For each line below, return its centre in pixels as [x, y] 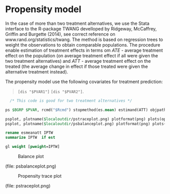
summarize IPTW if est [30, 138]
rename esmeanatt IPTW [29, 133]
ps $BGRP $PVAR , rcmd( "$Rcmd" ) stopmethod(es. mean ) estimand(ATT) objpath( [87, 110]
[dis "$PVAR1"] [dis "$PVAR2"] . [51, 91]
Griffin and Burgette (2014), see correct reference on [60, 34]
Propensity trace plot [40, 176]
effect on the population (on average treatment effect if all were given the [82, 55]
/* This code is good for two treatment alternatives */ [71, 101]
